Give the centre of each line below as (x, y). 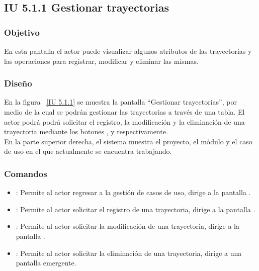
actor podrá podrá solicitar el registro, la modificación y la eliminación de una (124, 121)
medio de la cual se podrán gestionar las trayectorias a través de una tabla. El (124, 112)
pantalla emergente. (46, 263)
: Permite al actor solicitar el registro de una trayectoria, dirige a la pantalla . (136, 209)
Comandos (26, 173)
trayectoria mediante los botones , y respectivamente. (86, 131)
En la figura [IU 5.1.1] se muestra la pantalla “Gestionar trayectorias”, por (120, 102)
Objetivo (22, 32)
